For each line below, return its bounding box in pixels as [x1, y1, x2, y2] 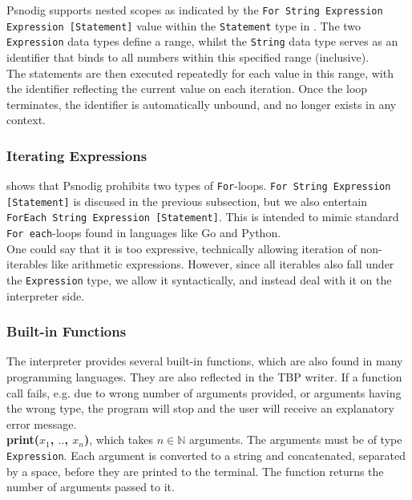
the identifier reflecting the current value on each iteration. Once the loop [6, 80, 368, 97]
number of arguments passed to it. [6, 478, 175, 495]
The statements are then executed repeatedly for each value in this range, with [6, 64, 394, 81]
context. [6, 111, 46, 128]
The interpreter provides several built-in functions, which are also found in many [6, 353, 403, 369]
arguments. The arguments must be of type [188, 431, 402, 448]
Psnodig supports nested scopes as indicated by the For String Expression [6, 2, 383, 18]
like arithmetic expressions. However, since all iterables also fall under [51, 256, 394, 272]
